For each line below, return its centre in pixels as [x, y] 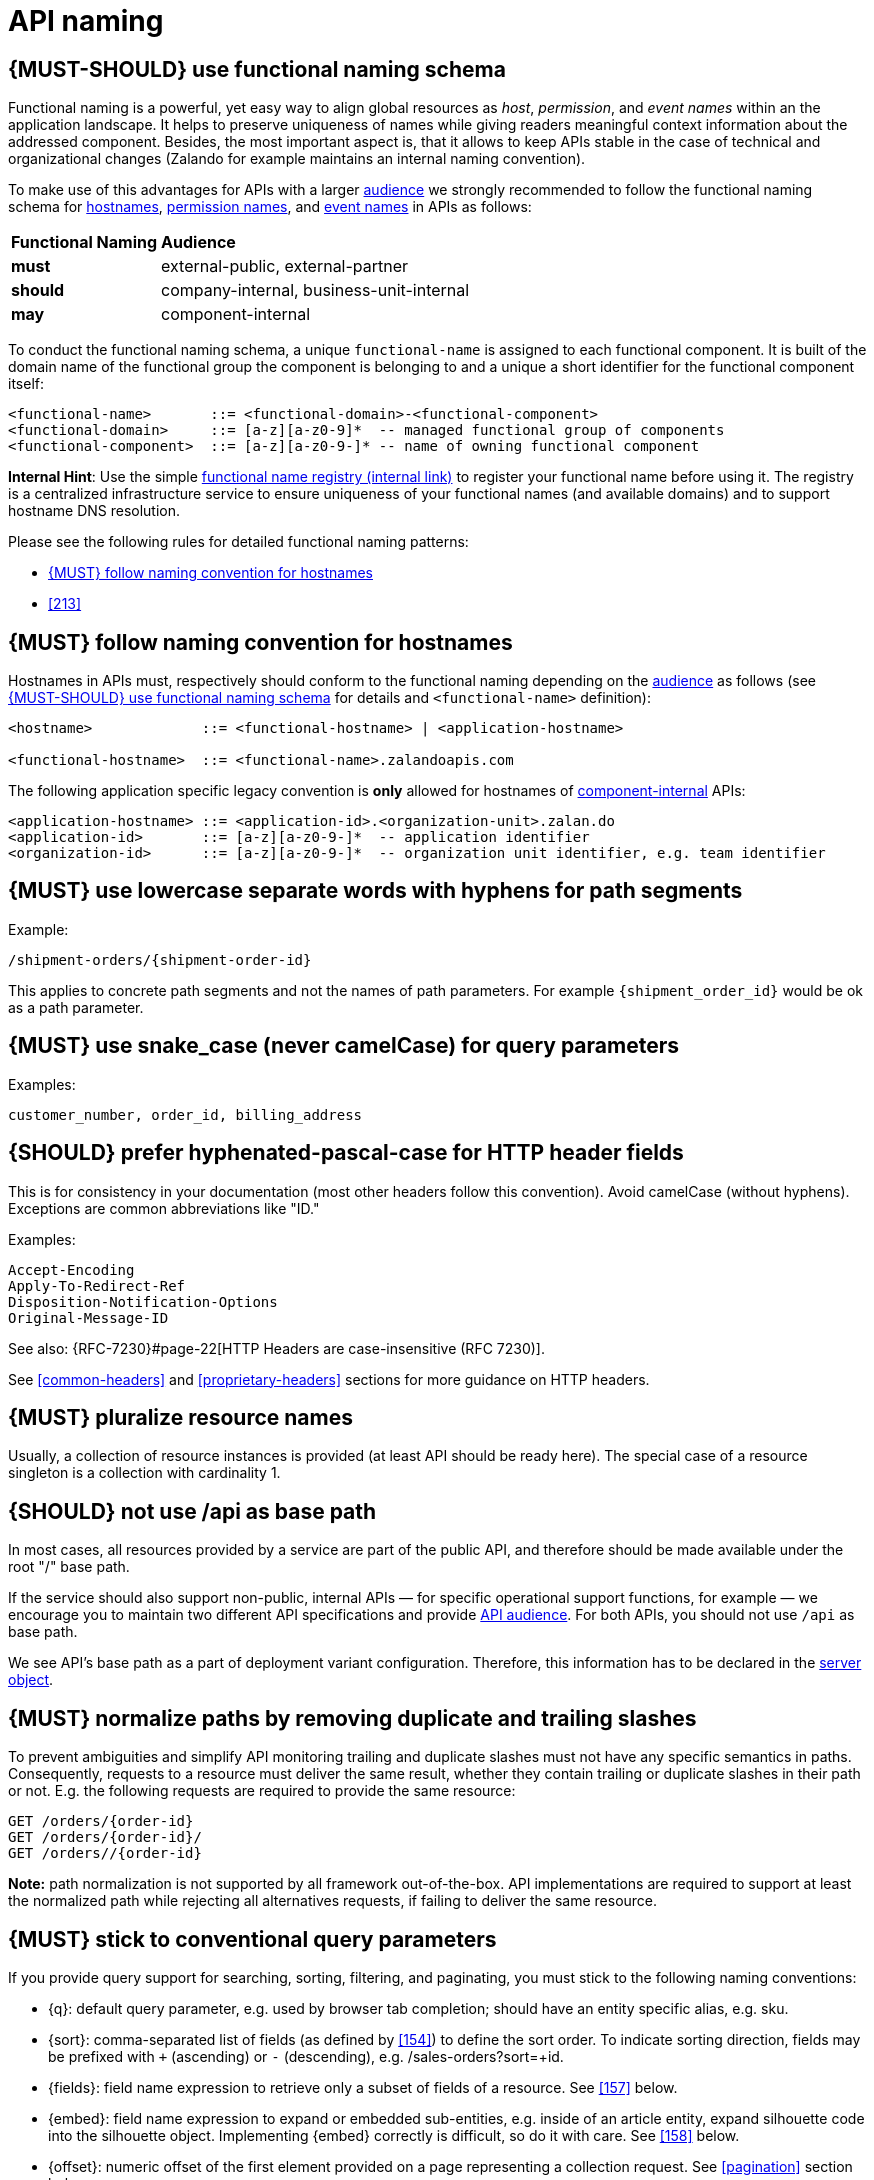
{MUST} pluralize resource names [180, 1417]
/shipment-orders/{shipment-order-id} [160, 959]
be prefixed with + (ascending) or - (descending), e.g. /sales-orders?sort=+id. [306, 2056]
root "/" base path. [69, 1567]
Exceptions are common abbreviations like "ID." [164, 1208]
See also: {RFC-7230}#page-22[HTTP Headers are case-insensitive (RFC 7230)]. [276, 1348]
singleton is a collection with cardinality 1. [144, 1473]
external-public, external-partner [285, 266]
